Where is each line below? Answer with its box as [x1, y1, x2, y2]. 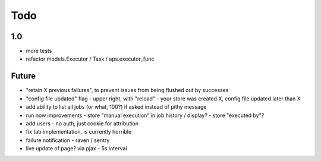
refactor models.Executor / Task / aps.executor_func [26, 55, 155, 62]
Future [11, 71, 36, 81]
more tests [26, 48, 52, 55]
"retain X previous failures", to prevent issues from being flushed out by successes [26, 87, 229, 94]
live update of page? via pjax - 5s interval [26, 145, 127, 152]
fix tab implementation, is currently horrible [26, 128, 132, 135]
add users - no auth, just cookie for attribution [26, 119, 139, 127]
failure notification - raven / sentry [26, 137, 110, 144]
